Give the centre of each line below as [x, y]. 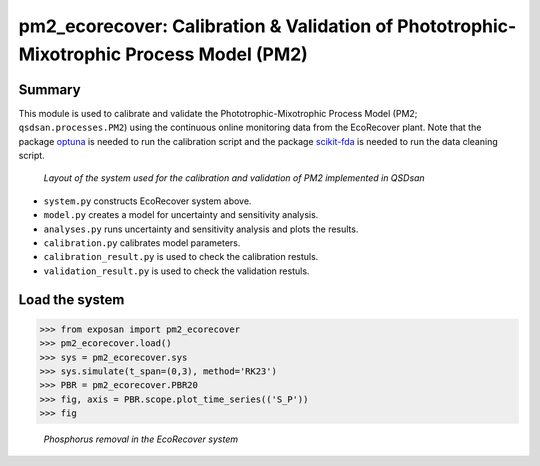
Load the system [71, 299]
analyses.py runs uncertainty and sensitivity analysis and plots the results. [201, 229]
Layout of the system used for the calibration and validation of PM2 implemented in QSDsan [234, 178]
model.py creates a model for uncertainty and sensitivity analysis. [181, 215]
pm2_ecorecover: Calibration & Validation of [206, 26]
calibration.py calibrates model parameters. [142, 242]
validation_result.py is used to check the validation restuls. [176, 271]
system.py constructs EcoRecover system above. [147, 201]
